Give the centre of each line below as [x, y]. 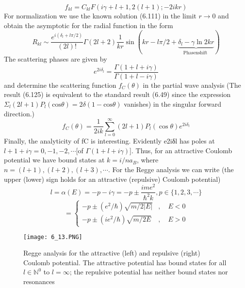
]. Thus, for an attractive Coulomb [181, 150]
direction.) [19, 113]
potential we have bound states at [54, 160]
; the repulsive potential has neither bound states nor [149, 272]
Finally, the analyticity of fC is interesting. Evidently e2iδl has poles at [109, 141]
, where [147, 160]
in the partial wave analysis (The [192, 85]
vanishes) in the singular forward [172, 104]
